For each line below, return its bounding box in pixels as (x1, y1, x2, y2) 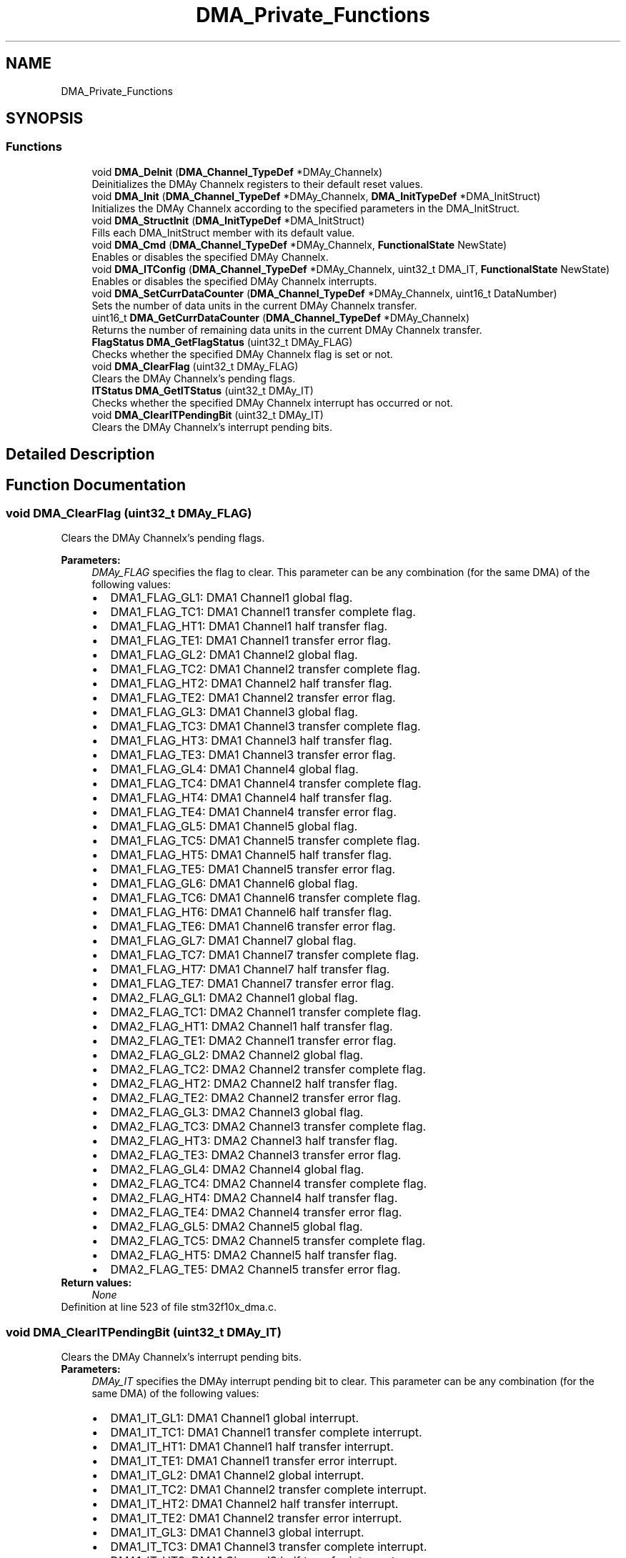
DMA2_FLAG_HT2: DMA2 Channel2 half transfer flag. (110, 1076, 398, 1091)
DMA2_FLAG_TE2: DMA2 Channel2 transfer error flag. (110, 1091, 402, 1106)
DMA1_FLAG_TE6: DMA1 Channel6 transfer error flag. (110, 919, 396, 934)
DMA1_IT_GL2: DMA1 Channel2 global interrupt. (110, 1468, 364, 1483)
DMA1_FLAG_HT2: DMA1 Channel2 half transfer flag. (110, 676, 392, 691)
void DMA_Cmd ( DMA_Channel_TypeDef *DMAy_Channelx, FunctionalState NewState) (91, 238, 507, 251)
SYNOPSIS (6, 109, 84, 128)
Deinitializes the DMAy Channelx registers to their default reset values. (91, 177, 423, 190)
